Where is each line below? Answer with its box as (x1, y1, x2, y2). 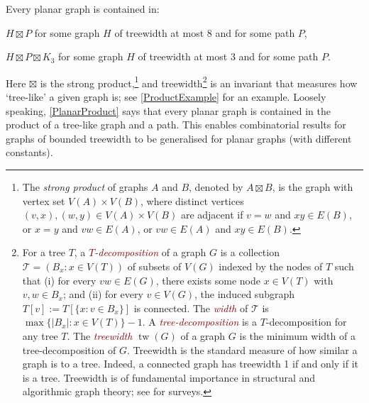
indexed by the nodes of (219, 258, 323, 273)
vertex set (22, 193, 65, 208)
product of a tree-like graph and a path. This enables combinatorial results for (6, 117, 346, 132)
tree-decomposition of (22, 342, 116, 357)
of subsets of (127, 258, 182, 273)
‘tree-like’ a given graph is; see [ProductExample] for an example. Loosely (6, 89, 326, 104)
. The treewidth (67, 328, 133, 343)
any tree (22, 328, 58, 343)
